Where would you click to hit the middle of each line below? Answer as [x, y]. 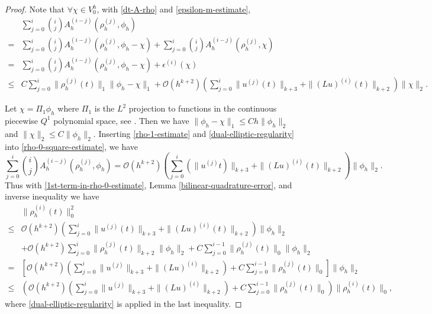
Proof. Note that [35, 9]
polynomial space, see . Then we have [121, 120]
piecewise [22, 120]
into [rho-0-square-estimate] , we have [72, 146]
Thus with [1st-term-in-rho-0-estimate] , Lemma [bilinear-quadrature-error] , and [149, 184]
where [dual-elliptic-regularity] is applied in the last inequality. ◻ [123, 303]
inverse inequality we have [52, 196]
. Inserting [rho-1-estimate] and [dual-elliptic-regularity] [194, 133]
